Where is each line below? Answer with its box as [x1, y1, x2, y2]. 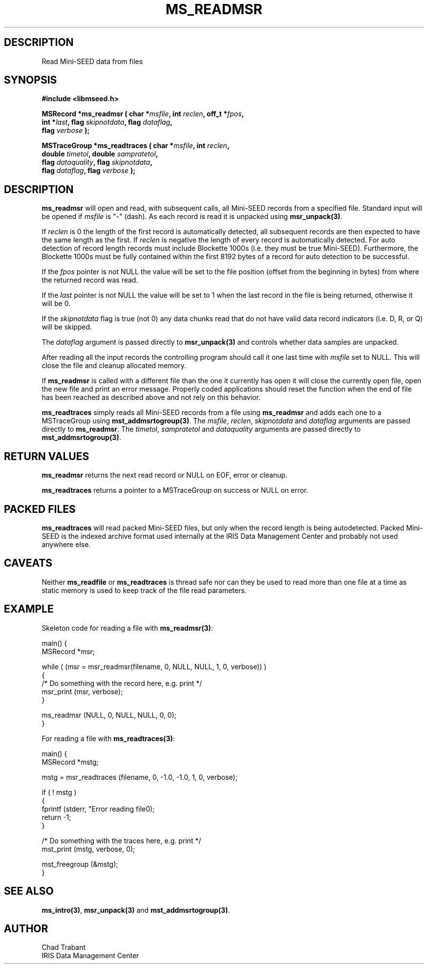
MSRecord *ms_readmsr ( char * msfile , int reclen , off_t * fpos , [42, 110, 244, 118]
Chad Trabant [42, 943, 86, 952]
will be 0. [42, 299, 71, 308]
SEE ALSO [4, 885, 54, 898]
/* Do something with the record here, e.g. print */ [42, 679, 202, 687]
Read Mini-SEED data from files [42, 57, 143, 66]
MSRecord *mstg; [42, 757, 99, 766]
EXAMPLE [4, 603, 54, 616]
